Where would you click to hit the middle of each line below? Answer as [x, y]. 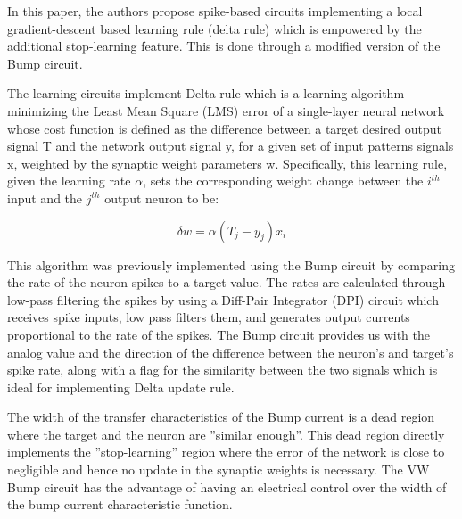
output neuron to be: [162, 198]
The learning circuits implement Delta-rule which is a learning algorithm [206, 93]
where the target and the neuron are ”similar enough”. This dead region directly [226, 434]
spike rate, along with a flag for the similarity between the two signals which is [223, 370]
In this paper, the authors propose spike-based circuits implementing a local [215, 11]
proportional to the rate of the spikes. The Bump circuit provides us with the [219, 334]
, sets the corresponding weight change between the [283, 181]
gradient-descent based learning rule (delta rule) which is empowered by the [214, 28]
